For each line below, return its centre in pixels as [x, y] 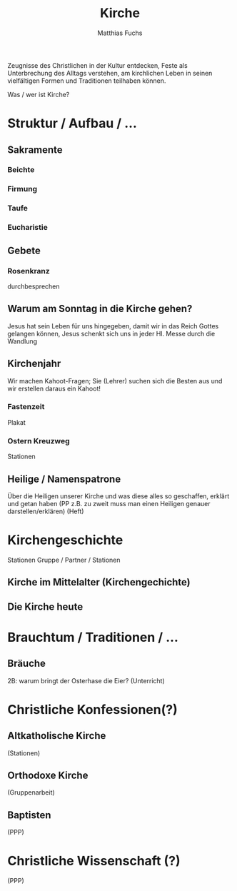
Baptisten [29, 815]
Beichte [21, 170]
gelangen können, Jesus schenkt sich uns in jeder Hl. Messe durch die [111, 333]
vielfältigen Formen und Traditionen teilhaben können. [87, 81]
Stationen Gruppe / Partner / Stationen [64, 560]
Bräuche [27, 664]
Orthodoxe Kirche [48, 776]
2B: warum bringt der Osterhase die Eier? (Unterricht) [86, 680]
